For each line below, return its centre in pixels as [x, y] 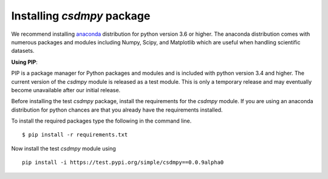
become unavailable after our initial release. [66, 90]
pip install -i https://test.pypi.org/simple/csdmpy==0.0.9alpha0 [123, 163]
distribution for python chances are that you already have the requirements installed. [117, 110]
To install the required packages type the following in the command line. [101, 121]
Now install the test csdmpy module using [64, 148]
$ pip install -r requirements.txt [75, 135]
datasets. [23, 51]
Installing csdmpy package [81, 16]
